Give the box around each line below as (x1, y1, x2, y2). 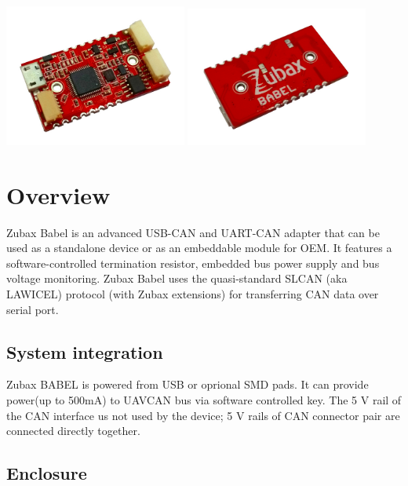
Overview (6, 178, 111, 210)
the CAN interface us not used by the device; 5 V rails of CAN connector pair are (6, 407, 400, 423)
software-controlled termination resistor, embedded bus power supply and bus (6, 254, 380, 271)
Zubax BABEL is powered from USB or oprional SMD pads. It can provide (6, 376, 369, 393)
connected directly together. (6, 422, 140, 439)
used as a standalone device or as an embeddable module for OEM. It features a (6, 239, 392, 256)
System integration (6, 339, 163, 364)
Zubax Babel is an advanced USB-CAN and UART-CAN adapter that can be (6, 224, 380, 240)
